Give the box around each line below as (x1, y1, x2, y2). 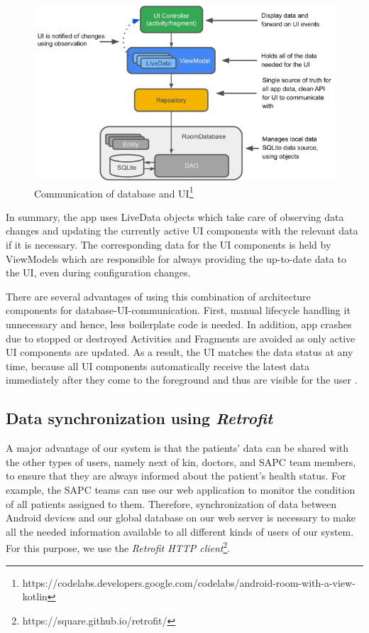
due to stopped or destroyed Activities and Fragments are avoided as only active (6, 330, 356, 345)
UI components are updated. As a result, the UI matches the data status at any (6, 345, 353, 359)
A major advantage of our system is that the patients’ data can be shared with (6, 440, 349, 455)
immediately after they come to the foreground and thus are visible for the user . (6, 372, 358, 387)
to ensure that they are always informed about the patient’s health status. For (6, 468, 346, 483)
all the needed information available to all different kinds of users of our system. (6, 524, 354, 539)
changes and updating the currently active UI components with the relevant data (6, 223, 358, 238)
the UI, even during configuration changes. (6, 265, 191, 280)
